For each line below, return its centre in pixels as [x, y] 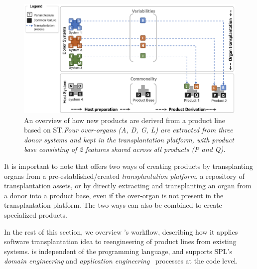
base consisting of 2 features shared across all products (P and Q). [125, 149]
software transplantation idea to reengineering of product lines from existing [120, 241]
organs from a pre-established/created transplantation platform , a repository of [124, 176]
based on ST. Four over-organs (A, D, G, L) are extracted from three [128, 130]
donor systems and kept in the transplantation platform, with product [129, 139]
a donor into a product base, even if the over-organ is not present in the [114, 195]
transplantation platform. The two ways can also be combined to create [113, 205]
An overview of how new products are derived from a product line [125, 120]
